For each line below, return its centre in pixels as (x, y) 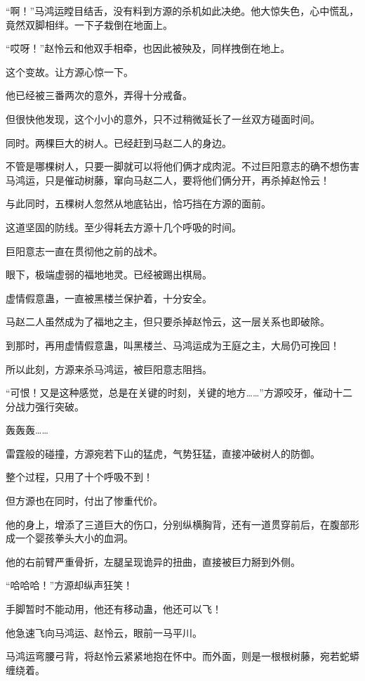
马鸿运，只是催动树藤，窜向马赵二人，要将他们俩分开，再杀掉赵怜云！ (168, 180)
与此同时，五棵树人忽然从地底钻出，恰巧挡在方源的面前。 (138, 203)
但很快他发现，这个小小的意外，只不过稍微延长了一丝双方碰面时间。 (163, 118)
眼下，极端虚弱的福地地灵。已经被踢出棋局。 (109, 274)
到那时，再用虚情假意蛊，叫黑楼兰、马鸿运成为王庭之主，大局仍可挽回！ (173, 345)
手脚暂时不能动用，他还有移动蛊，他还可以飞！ (114, 609)
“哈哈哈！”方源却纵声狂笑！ (69, 585)
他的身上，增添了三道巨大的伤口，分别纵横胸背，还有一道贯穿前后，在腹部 (178, 524)
